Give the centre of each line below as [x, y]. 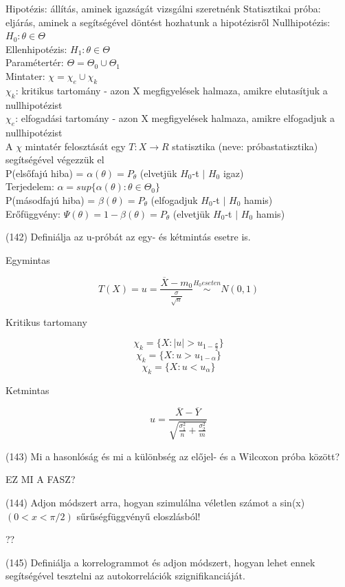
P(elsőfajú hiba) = [45, 173]
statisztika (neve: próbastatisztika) [245, 146]
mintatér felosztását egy [75, 146]
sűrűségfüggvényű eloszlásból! [138, 516]
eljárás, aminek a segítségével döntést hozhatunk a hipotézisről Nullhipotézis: [168, 22]
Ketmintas [27, 390]
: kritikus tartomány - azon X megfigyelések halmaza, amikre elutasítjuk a [171, 90]
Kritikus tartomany [46, 321]
